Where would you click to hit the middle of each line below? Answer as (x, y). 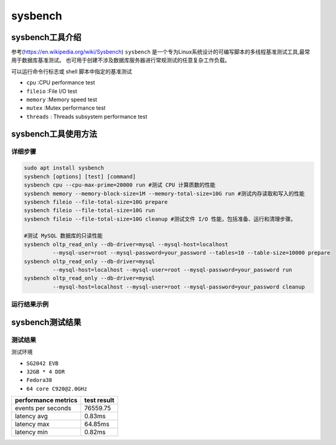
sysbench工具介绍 (46, 37)
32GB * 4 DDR (46, 372)
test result (99, 400)
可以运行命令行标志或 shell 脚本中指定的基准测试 (72, 71)
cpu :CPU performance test (61, 82)
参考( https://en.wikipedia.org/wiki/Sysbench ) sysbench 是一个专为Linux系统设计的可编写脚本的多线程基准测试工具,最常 (161, 52)
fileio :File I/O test (52, 91)
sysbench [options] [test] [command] (80, 176)
